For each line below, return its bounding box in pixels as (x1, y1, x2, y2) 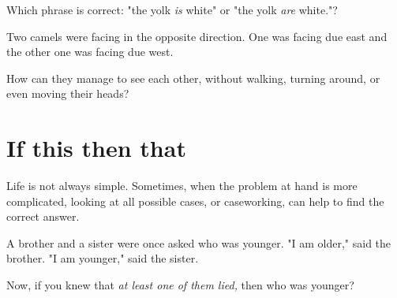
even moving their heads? (6, 85, 129, 102)
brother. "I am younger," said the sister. (6, 250, 199, 266)
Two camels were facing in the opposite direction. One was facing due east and (6, 28, 388, 44)
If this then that (6, 132, 186, 164)
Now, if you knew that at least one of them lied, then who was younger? (6, 277, 354, 293)
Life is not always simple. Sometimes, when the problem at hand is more (6, 177, 358, 194)
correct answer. (6, 208, 80, 225)
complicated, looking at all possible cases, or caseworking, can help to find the (6, 192, 384, 209)
